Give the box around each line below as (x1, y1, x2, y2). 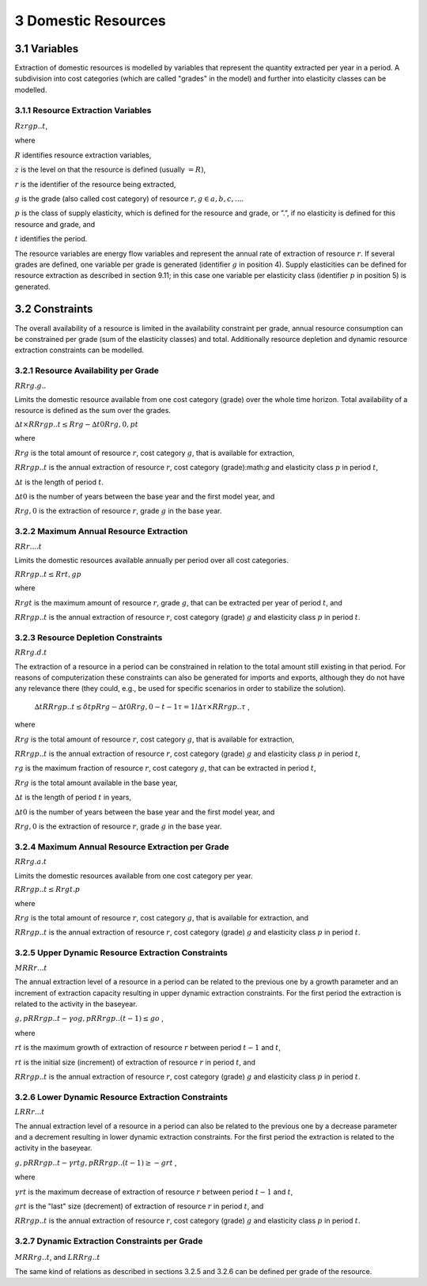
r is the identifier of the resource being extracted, (14, 179, 176, 189)
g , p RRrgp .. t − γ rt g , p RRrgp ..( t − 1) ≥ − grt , (14, 1158, 177, 1167)
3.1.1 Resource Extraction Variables (14, 104, 152, 116)
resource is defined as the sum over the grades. (14, 406, 172, 415)
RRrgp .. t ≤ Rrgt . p (14, 885, 81, 894)
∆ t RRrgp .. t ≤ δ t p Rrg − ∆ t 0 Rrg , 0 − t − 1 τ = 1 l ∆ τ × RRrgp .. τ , (34, 701, 251, 711)
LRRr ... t (14, 1108, 45, 1117)
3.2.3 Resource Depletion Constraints (14, 632, 163, 643)
